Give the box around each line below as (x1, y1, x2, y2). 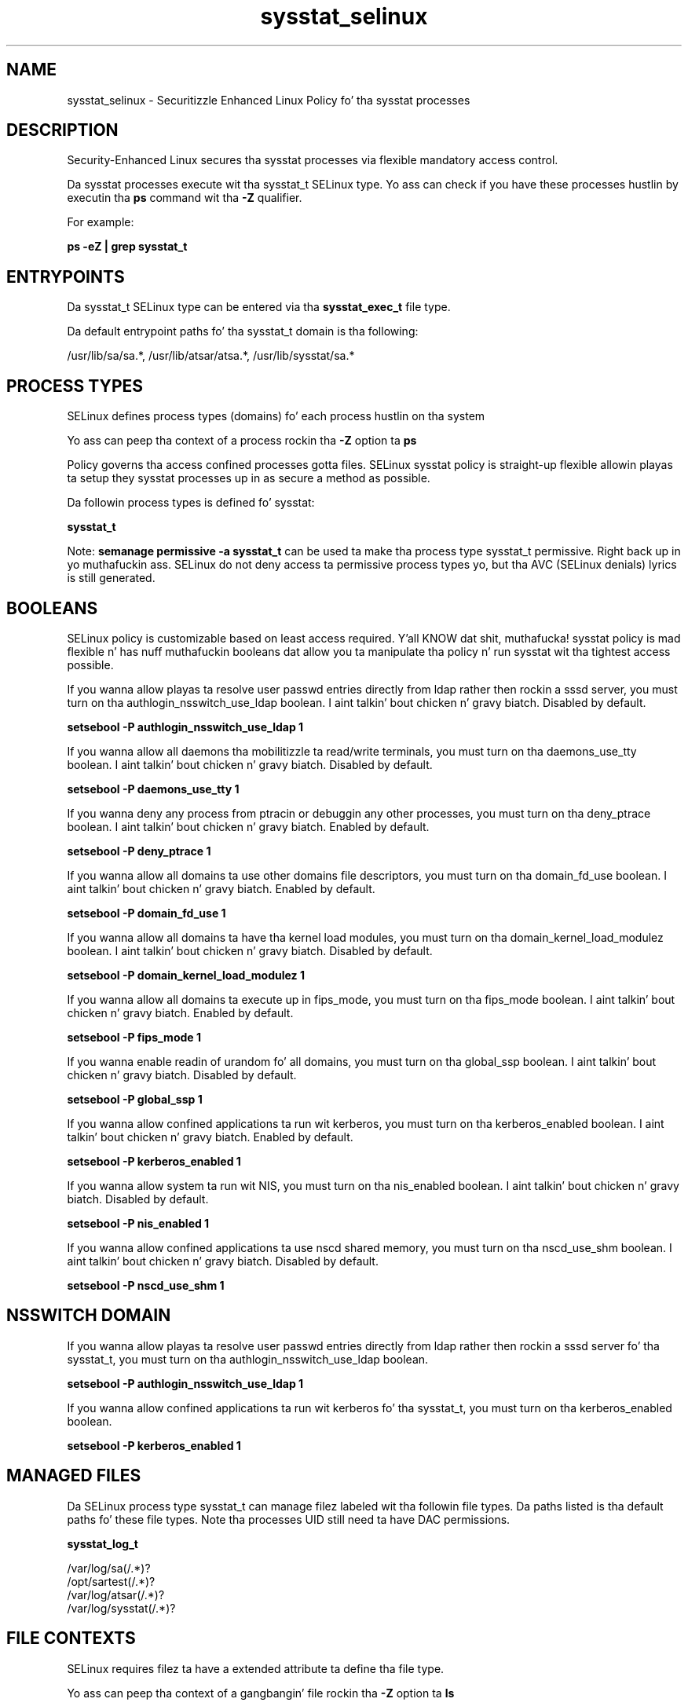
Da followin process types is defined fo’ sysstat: (67, 496, 315, 510)
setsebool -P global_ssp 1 (67, 1092, 203, 1106)
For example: (67, 215, 134, 229)
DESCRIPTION (6, 120, 119, 141)
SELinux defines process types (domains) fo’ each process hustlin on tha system (67, 409, 485, 423)
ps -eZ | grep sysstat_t (67, 240, 188, 254)
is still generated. (67, 571, 156, 585)
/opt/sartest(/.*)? (67, 1574, 156, 1588)
